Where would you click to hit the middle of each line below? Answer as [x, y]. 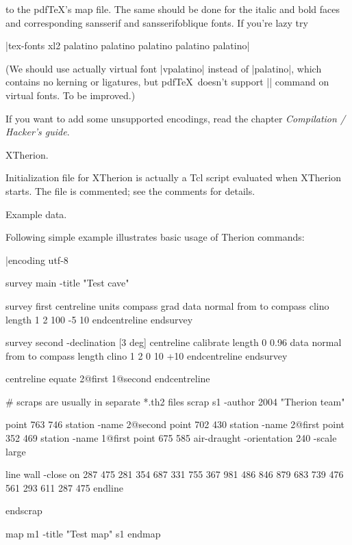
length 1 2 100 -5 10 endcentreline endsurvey [99, 319]
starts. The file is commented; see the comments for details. [130, 190]
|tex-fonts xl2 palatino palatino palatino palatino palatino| [128, 45]
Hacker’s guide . [38, 132]
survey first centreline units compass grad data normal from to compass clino [167, 305]
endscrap [24, 510]
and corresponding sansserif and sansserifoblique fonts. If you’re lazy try [157, 22]
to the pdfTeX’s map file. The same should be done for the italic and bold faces [173, 9]
